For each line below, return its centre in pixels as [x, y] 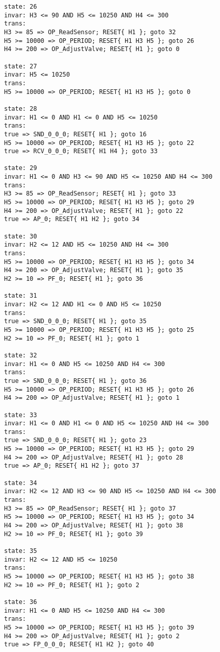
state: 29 [21, 168]
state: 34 [21, 483]
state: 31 [21, 296]
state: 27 [21, 66]
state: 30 [21, 236]
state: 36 [21, 602]
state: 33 [21, 415]
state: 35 [21, 551]
